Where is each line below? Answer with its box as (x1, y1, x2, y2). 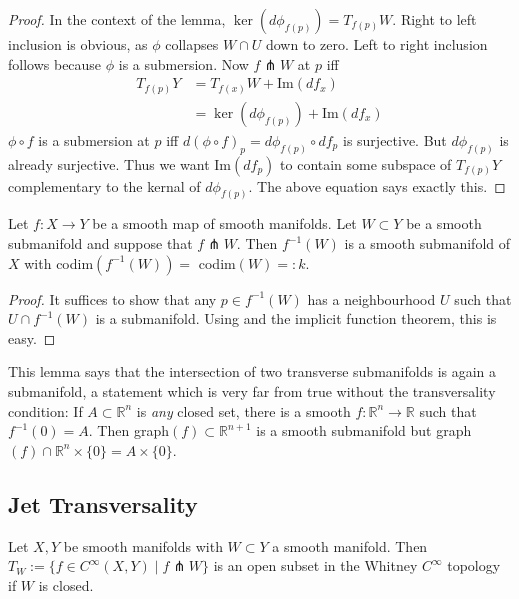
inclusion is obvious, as (8, 34, 148, 54)
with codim (24, 252, 94, 273)
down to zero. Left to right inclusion (265, 34, 488, 54)
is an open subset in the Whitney (213, 555, 418, 576)
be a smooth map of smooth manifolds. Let (92, 213, 357, 234)
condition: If (8, 400, 83, 421)
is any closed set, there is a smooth (136, 400, 351, 421)
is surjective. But (342, 129, 447, 150)
